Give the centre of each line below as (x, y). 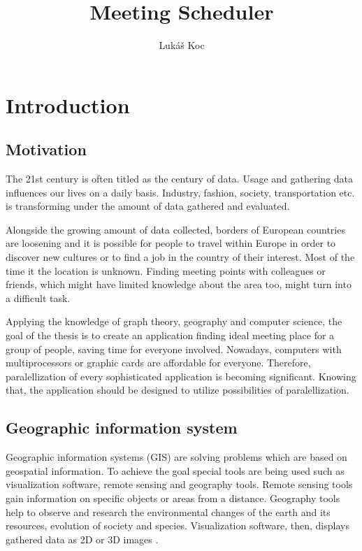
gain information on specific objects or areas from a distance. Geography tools (173, 498)
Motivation (46, 149)
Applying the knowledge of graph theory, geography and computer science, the (174, 321)
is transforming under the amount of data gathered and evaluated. (148, 206)
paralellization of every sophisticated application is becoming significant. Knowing (181, 376)
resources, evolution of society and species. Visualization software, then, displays (178, 525)
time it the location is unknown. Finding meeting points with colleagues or (166, 270)
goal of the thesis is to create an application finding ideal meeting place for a (170, 335)
